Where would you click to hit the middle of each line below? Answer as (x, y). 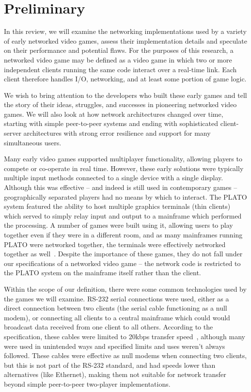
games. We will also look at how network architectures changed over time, (114, 114)
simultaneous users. (33, 142)
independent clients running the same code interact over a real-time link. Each (120, 69)
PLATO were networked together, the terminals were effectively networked (115, 244)
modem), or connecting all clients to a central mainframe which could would (117, 317)
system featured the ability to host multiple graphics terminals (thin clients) (117, 206)
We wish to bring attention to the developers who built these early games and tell (125, 95)
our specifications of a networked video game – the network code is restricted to (122, 263)
